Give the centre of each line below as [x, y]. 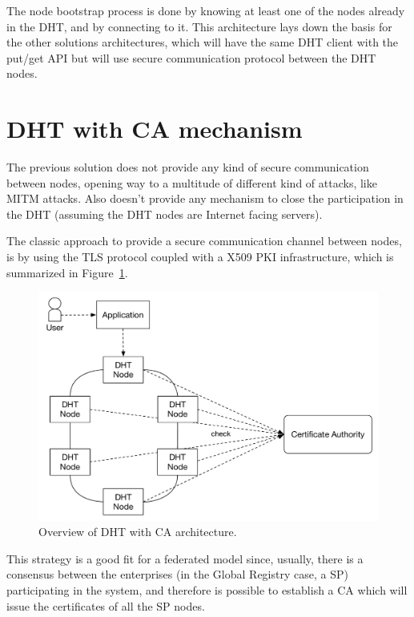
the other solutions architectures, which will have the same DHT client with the [203, 42]
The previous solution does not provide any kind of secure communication [188, 167]
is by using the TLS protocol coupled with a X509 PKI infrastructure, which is [200, 257]
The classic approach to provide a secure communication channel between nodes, [204, 241]
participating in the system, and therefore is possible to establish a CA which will [207, 589]
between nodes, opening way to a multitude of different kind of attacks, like [192, 182]
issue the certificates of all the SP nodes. [106, 605]
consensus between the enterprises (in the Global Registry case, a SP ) [177, 574]
